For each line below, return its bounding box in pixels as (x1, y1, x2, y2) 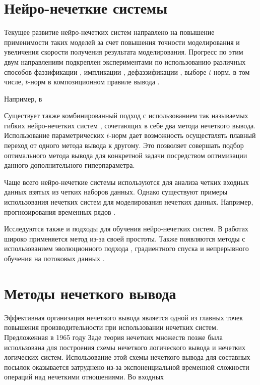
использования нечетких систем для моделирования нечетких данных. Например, (4, 197, 253, 207)
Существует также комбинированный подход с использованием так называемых (4, 110, 248, 121)
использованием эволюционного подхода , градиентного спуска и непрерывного (4, 243, 249, 254)
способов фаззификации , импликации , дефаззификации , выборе (4, 66, 207, 77)
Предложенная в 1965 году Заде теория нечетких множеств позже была (4, 331, 223, 342)
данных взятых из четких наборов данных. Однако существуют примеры (4, 186, 228, 197)
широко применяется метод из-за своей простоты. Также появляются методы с (4, 233, 245, 244)
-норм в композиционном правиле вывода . (28, 76, 160, 87)
